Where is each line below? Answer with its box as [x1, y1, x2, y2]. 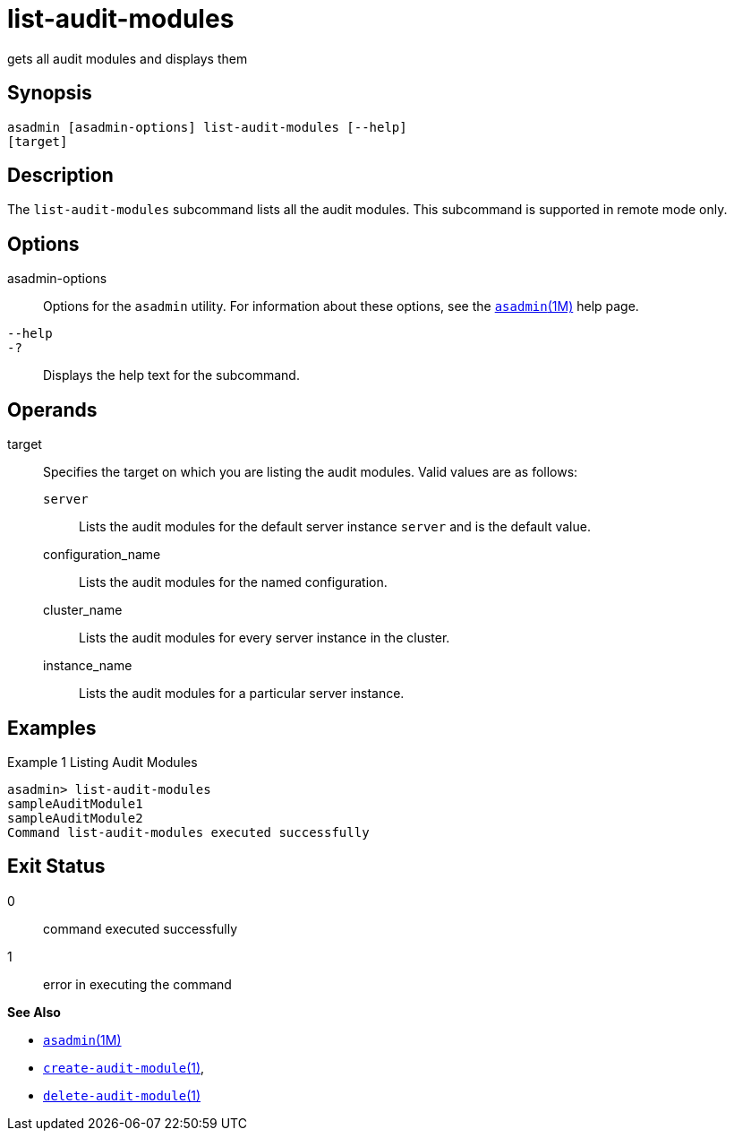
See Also [7, 1004, 61, 1020]
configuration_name [43, 547, 161, 563]
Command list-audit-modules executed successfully [7, 824, 370, 840]
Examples [7, 716, 97, 739]
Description [7, 164, 114, 187]
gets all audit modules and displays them [7, 50, 248, 66]
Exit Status [7, 855, 106, 878]
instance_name [43, 658, 132, 674]
